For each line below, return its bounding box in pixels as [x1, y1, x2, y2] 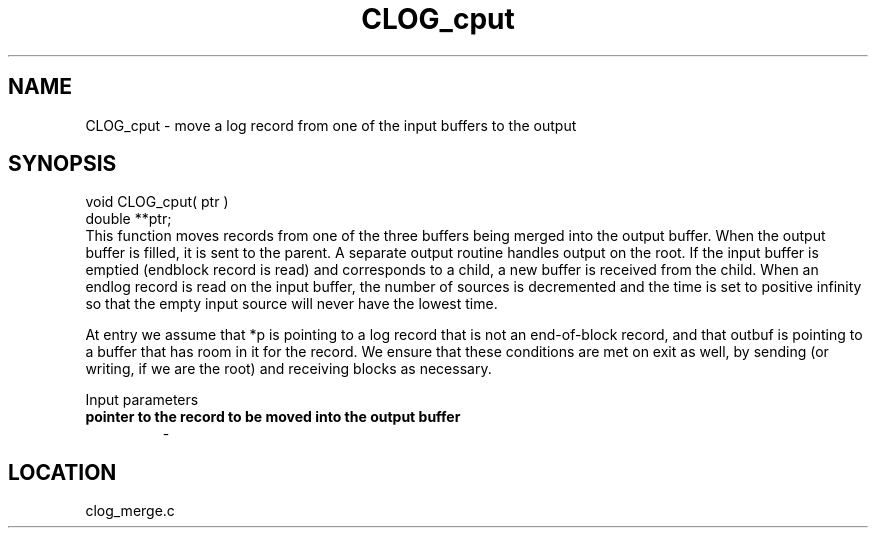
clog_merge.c [85, 502, 175, 520]
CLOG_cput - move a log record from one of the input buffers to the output [85, 116, 577, 134]
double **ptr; [85, 210, 172, 228]
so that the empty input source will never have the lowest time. [85, 295, 498, 313]
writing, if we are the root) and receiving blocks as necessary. [85, 360, 492, 378]
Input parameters [85, 391, 199, 409]
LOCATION [8, 459, 117, 485]
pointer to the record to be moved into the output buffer [85, 408, 461, 426]
